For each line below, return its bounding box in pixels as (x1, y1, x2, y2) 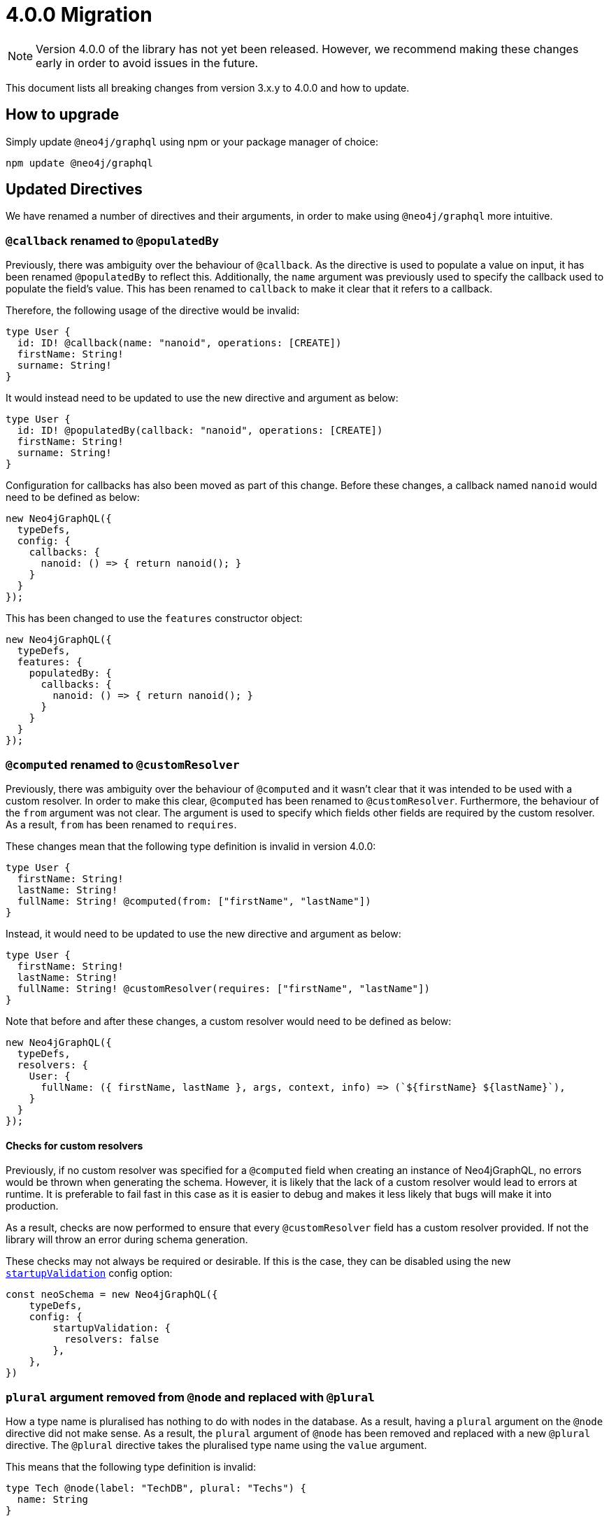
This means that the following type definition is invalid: (6, 1460, 257, 1473)
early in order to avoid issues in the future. (36, 55, 259, 70)
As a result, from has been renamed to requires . (6, 818, 237, 830)
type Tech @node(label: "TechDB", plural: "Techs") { (6, 1482, 306, 1494)
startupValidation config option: (6, 1267, 173, 1280)
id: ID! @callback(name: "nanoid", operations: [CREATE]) (17, 337, 342, 349)
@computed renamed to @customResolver (6, 757, 240, 772)
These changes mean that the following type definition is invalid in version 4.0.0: (6, 840, 376, 852)
